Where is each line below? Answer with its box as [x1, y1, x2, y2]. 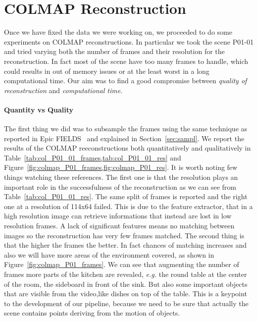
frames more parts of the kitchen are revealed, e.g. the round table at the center [4, 268, 247, 279]
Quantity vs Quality [4, 104, 74, 114]
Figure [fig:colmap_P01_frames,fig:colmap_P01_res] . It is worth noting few [4, 162, 238, 172]
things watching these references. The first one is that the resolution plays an [4, 172, 238, 182]
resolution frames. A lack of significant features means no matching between [4, 220, 235, 231]
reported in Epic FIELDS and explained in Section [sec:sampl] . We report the [4, 133, 245, 143]
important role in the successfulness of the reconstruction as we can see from [4, 181, 236, 192]
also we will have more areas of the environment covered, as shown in [4, 249, 214, 260]
